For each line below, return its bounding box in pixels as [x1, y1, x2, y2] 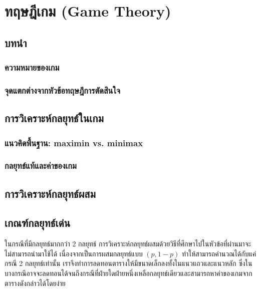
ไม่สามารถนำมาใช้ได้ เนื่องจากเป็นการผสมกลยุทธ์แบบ [5, 248, 143, 258]
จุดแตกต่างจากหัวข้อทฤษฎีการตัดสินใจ [5, 84, 120, 96]
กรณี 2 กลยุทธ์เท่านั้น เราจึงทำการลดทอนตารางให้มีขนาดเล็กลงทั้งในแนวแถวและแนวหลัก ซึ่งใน [5, 258, 252, 268]
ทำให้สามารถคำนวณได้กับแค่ [181, 248, 256, 258]
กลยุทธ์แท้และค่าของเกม [5, 159, 77, 172]
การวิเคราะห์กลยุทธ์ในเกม [5, 110, 104, 126]
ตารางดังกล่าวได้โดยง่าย [5, 277, 66, 288]
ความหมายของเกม [5, 61, 60, 74]
